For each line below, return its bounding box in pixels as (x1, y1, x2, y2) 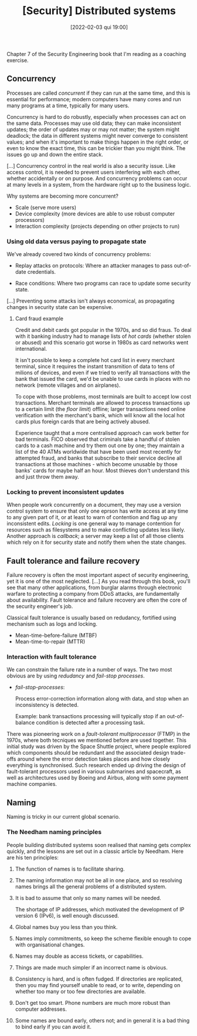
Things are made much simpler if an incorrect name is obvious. (15, 964, 168, 971)
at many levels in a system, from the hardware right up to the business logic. (6, 181, 191, 188)
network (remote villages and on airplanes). (15, 381, 121, 389)
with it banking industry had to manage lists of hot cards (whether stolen (15, 333, 191, 340)
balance (15, 719, 35, 726)
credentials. (27, 268, 56, 275)
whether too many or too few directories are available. (15, 988, 146, 995)
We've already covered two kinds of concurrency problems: (6, 251, 151, 258)
